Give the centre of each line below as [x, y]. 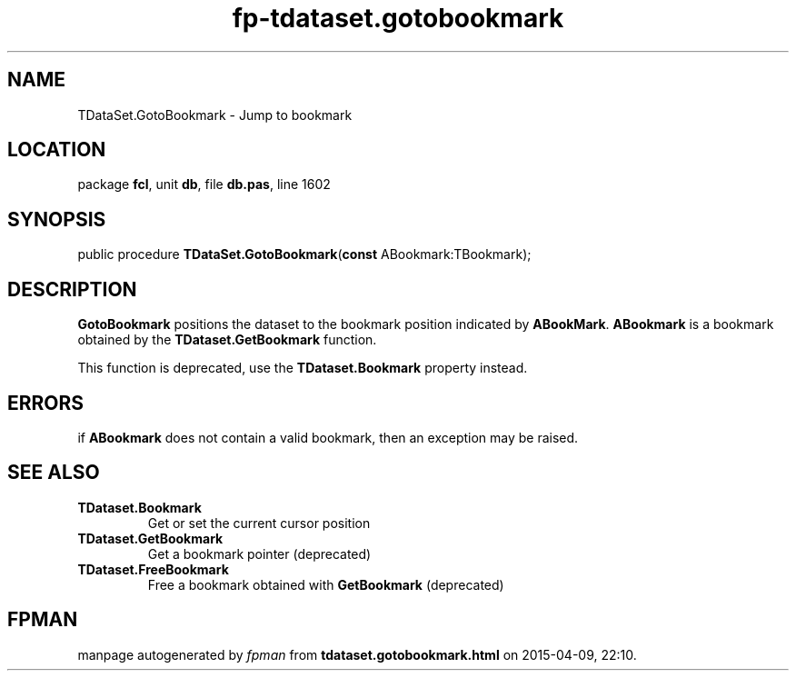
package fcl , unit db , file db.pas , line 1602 [204, 184]
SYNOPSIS [57, 219]
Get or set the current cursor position [259, 523]
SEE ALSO [54, 473]
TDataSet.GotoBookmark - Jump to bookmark [215, 115]
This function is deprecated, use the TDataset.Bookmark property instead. [303, 368]
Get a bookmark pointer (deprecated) [259, 553]
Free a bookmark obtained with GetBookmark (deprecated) [326, 584]
